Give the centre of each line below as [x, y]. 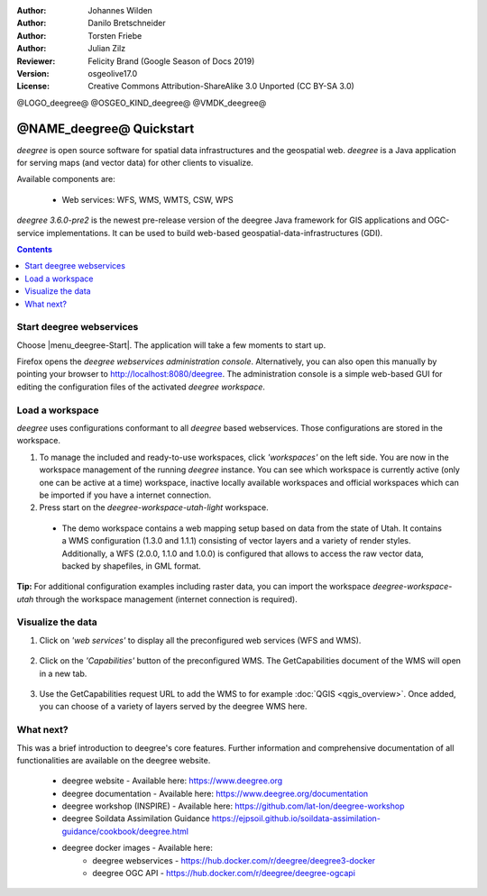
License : [33, 87]
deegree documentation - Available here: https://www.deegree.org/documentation [215, 793]
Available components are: [66, 179]
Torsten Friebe [115, 35]
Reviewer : [36, 61]
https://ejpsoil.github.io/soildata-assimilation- [296, 818]
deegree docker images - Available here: [138, 848]
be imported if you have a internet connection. [125, 495]
